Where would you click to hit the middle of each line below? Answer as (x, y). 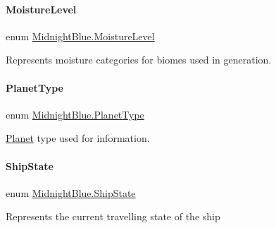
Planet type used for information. (78, 138)
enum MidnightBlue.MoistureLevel (80, 36)
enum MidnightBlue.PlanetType (75, 114)
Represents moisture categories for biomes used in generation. (139, 60)
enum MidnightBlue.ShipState (71, 192)
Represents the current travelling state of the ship (113, 216)
